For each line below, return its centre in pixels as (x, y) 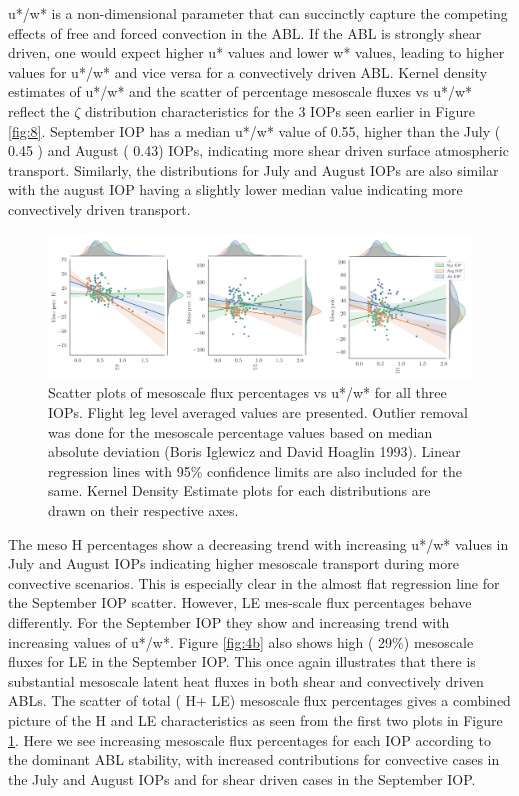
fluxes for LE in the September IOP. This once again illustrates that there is (242, 661)
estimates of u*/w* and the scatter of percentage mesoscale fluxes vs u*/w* (240, 91)
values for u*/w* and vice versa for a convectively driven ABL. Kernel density (248, 71)
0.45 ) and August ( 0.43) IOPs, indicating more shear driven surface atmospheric (258, 150)
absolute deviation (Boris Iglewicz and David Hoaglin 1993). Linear (254, 451)
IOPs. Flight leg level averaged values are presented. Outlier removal (258, 412)
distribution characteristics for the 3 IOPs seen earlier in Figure (279, 110)
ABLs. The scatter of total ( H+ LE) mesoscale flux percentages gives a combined (259, 700)
